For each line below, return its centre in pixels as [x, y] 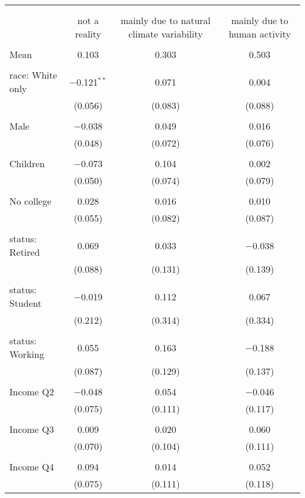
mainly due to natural [166, 20]
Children [27, 163]
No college [30, 201]
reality [88, 34]
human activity [260, 34]
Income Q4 [32, 467]
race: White [33, 75]
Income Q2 [32, 392]
